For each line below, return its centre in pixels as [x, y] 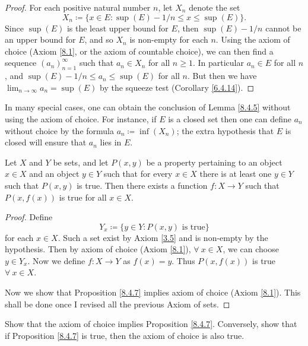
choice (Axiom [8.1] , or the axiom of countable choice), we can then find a [139, 51]
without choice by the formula [59, 130]
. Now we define [56, 260]
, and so [99, 39]
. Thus [183, 260]
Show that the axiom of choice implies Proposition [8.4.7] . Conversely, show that [151, 324]
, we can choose [251, 249]
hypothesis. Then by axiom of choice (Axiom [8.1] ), [98, 249]
